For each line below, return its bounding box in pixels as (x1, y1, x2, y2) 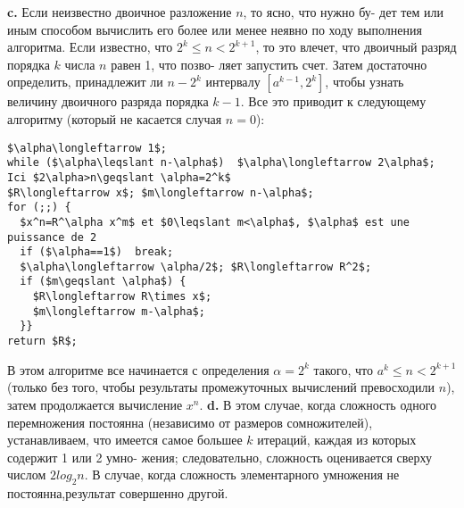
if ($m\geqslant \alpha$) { (20, 275, 186, 288)
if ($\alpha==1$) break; (20, 246, 174, 259)
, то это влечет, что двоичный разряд (255, 37, 457, 56)
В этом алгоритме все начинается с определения (7, 360, 269, 379)
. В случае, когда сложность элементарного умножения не (84, 465, 400, 484)
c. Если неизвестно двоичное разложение (7, 3, 232, 21)
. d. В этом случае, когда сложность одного (199, 395, 437, 413)
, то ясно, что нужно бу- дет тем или (243, 3, 444, 21)
